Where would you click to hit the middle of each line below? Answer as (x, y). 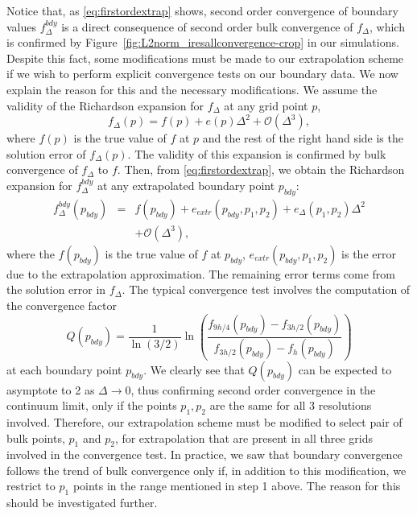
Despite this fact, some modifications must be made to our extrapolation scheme (205, 58)
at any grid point (266, 105)
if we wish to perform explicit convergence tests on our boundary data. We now (202, 74)
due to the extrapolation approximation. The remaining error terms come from (201, 273)
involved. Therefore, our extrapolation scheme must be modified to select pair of (204, 421)
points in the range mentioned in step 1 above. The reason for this (237, 486)
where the (31, 253)
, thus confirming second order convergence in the (253, 389)
